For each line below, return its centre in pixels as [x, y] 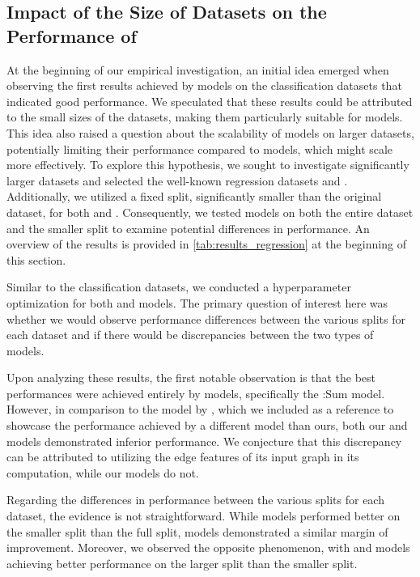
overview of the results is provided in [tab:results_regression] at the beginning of [206, 244]
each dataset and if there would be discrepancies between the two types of [190, 335]
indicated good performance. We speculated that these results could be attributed [210, 101]
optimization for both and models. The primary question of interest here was [197, 302]
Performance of [72, 35]
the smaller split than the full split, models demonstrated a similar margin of [197, 531]
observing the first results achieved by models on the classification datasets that [204, 85]
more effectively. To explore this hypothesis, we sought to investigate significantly [208, 165]
